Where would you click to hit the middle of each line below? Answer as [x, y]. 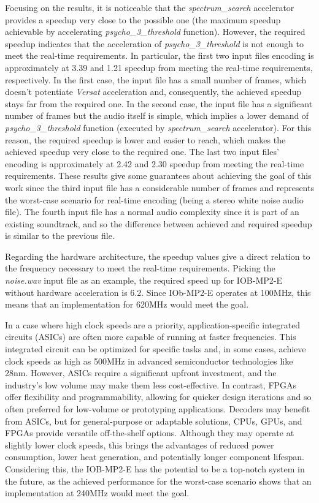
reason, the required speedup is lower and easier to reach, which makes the [145, 139]
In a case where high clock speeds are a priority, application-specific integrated [153, 324]
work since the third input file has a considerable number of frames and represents [159, 187]
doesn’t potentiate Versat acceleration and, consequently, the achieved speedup [153, 92]
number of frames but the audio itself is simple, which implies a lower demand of [157, 115]
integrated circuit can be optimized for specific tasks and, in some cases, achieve [156, 349]
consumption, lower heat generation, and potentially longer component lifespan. [155, 457]
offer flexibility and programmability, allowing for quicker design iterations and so [158, 397]
